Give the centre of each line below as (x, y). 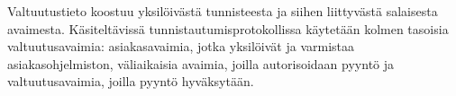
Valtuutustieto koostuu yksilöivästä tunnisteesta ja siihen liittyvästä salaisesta (223, 11)
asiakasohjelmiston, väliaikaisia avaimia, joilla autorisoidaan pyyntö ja (201, 63)
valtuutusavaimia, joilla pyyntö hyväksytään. (131, 81)
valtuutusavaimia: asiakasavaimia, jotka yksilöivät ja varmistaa (181, 46)
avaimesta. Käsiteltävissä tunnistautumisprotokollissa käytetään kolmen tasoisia (228, 28)
